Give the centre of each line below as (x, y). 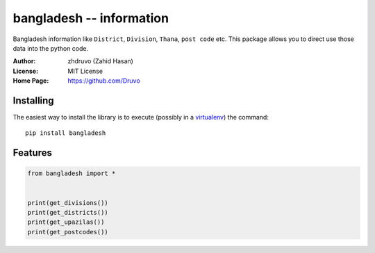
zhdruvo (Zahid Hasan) (100, 61)
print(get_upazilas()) (66, 222)
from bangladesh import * (72, 173)
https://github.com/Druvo (104, 81)
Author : (24, 61)
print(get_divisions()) (68, 203)
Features (32, 153)
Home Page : (31, 81)
